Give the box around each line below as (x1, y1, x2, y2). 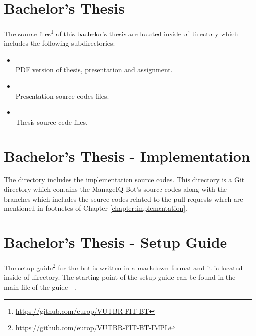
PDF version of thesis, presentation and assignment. (15, 64, 173, 74)
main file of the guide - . (4, 282, 77, 292)
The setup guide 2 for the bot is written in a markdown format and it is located (4, 261, 243, 272)
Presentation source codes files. (15, 90, 109, 101)
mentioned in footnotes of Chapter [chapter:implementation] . (4, 203, 187, 213)
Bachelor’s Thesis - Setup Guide (4, 232, 227, 252)
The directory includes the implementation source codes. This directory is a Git (4, 174, 245, 184)
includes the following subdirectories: (4, 38, 115, 48)
